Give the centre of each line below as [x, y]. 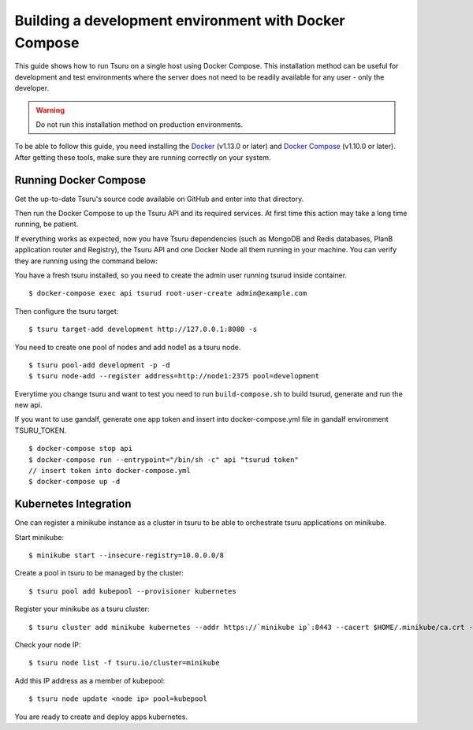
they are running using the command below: [86, 261]
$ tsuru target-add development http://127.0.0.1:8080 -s [143, 330]
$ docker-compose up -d [74, 482]
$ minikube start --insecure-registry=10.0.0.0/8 [127, 555]
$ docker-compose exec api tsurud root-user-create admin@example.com [168, 293]
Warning [50, 110]
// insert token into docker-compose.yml [110, 471]
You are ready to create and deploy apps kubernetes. [101, 717]
